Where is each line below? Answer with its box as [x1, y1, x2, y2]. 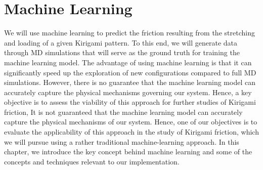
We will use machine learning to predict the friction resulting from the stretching [4, 27, 255, 38]
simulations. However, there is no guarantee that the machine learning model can [4, 77, 255, 88]
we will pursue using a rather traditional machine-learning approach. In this [4, 136, 239, 147]
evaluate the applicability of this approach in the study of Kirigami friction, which [4, 126, 259, 137]
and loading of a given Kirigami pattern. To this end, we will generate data [4, 37, 238, 48]
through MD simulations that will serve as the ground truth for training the [4, 47, 240, 58]
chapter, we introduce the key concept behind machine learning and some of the [4, 146, 252, 157]
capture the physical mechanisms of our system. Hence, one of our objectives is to [4, 116, 257, 127]
